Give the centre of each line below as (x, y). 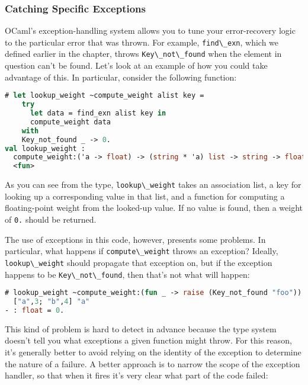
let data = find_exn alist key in (98, 113)
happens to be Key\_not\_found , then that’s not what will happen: (127, 274)
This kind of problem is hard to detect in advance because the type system (141, 328)
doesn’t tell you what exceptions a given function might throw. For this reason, (148, 340)
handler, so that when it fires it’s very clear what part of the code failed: (137, 375)
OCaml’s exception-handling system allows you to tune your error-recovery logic (150, 31)
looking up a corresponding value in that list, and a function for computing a (145, 196)
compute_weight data (70, 122)
